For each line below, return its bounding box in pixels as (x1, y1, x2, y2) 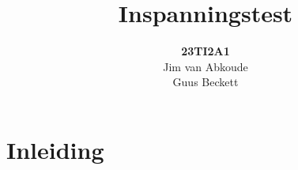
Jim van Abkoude (163, 58, 248, 74)
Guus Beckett (172, 74, 239, 90)
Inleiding (6, 133, 104, 165)
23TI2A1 (181, 43, 230, 59)
